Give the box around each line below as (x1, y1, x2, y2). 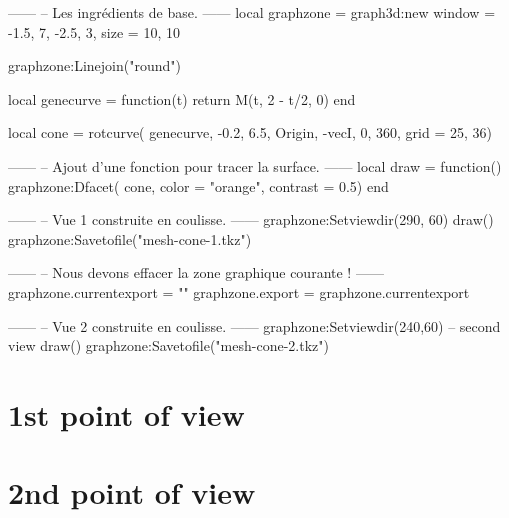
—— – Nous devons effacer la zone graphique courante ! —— (8, 262, 384, 283)
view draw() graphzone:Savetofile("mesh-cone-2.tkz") (8, 335, 329, 356)
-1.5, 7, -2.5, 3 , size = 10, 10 (8, 21, 180, 42)
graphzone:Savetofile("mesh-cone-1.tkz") (8, 228, 252, 249)
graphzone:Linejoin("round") (8, 55, 181, 76)
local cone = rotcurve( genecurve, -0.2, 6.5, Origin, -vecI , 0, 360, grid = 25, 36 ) (8, 122, 492, 143)
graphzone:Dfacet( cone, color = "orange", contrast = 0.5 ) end (8, 175, 389, 196)
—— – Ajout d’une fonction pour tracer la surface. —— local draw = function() (8, 155, 502, 176)
